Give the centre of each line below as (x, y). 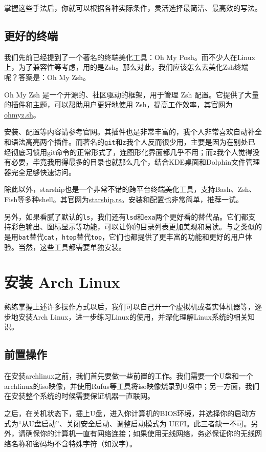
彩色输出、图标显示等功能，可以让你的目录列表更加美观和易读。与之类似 (133, 227)
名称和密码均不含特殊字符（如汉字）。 (74, 443)
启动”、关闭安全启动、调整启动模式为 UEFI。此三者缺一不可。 (146, 423)
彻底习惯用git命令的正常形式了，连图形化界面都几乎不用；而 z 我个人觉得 (132, 152)
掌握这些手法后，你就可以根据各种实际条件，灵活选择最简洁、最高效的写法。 (133, 8)
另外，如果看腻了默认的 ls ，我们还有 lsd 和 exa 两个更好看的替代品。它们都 (126, 216)
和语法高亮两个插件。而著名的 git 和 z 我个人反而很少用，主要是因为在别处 (126, 141)
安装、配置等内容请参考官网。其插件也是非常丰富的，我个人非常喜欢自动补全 (133, 132)
